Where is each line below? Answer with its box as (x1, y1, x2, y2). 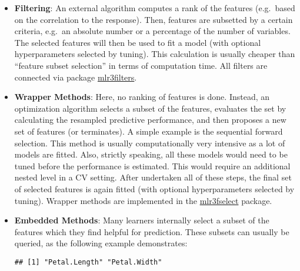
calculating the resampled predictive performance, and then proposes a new (14, 113, 286, 126)
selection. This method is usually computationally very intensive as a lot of (14, 136, 285, 149)
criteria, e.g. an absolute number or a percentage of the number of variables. (14, 25, 291, 37)
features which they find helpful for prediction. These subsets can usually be (14, 225, 289, 237)
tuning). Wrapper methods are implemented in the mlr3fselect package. (14, 194, 272, 206)
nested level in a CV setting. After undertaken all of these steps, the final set (14, 171, 292, 183)
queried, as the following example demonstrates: (14, 237, 188, 249)
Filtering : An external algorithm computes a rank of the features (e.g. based (14, 2, 295, 14)
